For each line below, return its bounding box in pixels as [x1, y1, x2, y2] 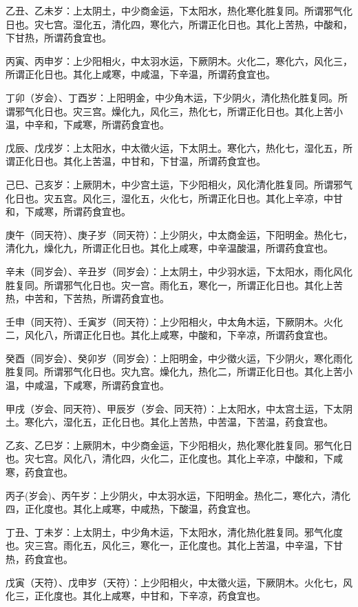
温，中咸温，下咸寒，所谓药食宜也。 [6, 378, 169, 392]
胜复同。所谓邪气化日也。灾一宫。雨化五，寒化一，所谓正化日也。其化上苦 [6, 277, 343, 292]
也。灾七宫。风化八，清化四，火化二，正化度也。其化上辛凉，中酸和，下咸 [6, 451, 343, 466]
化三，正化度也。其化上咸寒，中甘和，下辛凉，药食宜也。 [6, 588, 266, 603]
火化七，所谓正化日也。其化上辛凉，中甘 [159, 190, 343, 205]
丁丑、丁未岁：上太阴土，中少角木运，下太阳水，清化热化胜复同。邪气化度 [6, 524, 343, 539]
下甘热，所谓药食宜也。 [6, 30, 112, 45]
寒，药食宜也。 [6, 465, 73, 479]
